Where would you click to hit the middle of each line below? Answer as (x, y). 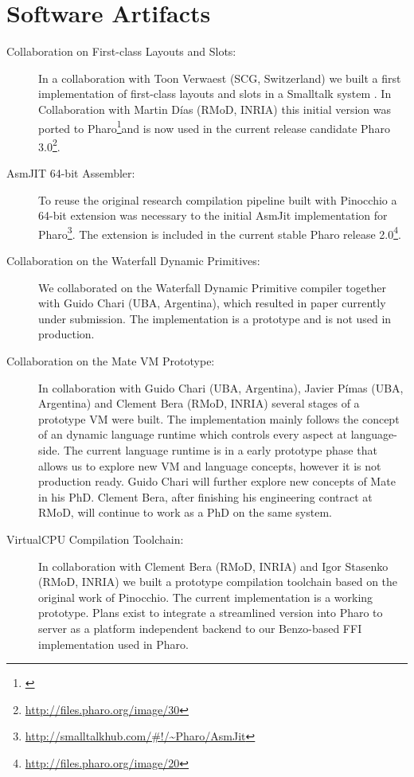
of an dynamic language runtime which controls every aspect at (193, 434)
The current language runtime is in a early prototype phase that (220, 449)
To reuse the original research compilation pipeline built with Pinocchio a (218, 199)
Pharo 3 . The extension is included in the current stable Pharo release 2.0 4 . (220, 232)
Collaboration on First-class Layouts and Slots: (121, 51)
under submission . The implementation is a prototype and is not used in (215, 318)
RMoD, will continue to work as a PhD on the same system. (185, 512)
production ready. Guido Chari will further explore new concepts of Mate (217, 481)
